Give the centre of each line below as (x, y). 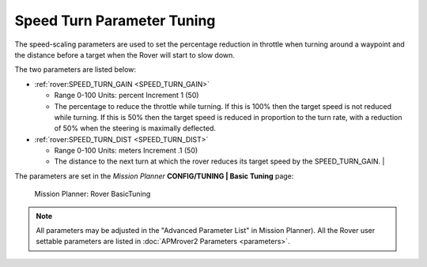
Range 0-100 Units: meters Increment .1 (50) (126, 151)
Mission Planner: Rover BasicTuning (93, 194)
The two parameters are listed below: (76, 70)
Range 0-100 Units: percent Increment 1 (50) (127, 96)
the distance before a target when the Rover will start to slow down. (125, 55)
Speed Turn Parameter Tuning (115, 21)
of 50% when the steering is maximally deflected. (135, 128)
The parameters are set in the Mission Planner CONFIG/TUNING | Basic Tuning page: (154, 176)
